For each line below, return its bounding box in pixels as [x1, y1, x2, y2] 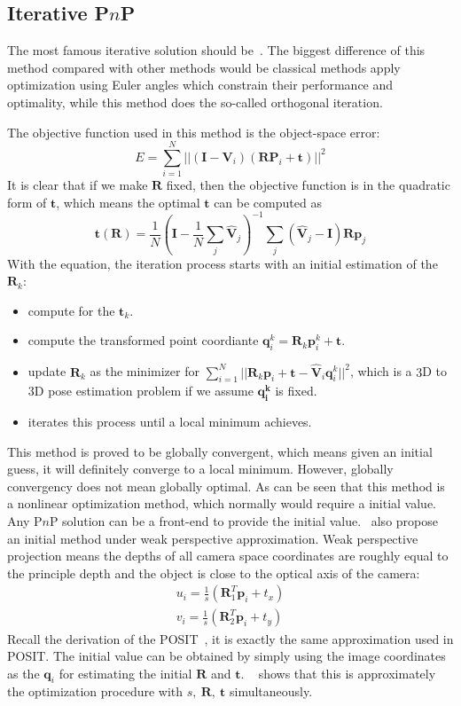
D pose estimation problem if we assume [34, 381, 254, 400]
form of [7, 192, 47, 211]
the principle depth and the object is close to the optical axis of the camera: [7, 563, 420, 582]
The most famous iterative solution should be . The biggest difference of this [7, 41, 426, 59]
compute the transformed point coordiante [27, 331, 259, 349]
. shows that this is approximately [240, 663, 436, 682]
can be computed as [214, 192, 322, 211]
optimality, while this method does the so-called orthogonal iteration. [7, 92, 383, 111]
